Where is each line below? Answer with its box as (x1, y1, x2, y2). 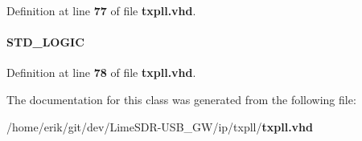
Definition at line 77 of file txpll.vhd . (6, 2, 196, 18)
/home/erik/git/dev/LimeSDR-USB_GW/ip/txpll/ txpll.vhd (6, 118, 314, 135)
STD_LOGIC (6, 34, 84, 50)
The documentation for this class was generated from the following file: (6, 91, 356, 107)
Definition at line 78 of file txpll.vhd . (6, 64, 196, 81)
